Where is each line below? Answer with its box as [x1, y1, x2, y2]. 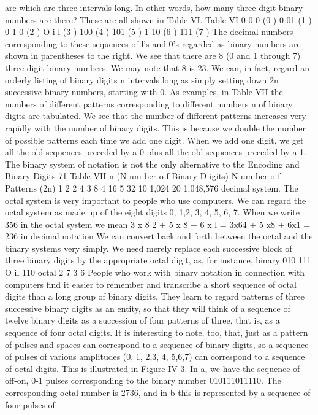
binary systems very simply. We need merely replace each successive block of [5, 241, 292, 254]
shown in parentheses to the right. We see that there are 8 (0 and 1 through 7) [5, 49, 301, 62]
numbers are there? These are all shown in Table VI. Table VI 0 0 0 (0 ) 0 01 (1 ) [5, 13, 312, 26]
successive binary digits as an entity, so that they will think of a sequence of [5, 301, 290, 314]
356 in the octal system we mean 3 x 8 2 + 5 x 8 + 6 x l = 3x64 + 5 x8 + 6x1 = [5, 217, 311, 230]
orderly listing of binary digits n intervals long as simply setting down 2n [5, 73, 279, 86]
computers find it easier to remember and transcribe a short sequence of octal [5, 277, 297, 290]
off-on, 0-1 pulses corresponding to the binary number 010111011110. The [5, 374, 281, 387]
